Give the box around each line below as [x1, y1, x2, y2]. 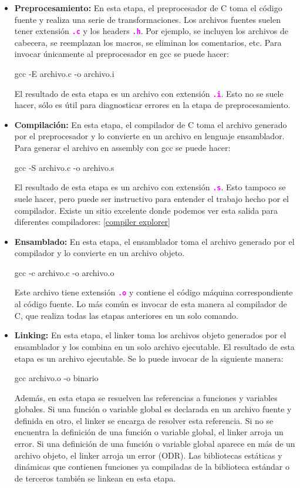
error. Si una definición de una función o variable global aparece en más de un [14, 437, 295, 450]
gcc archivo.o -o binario [14, 372, 99, 384]
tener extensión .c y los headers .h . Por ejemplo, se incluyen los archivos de [14, 25, 288, 37]
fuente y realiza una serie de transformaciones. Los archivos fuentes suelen [14, 13, 281, 25]
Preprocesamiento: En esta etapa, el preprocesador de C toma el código [14, 2, 282, 14]
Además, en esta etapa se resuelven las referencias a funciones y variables [14, 391, 278, 403]
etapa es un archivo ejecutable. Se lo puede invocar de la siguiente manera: [14, 352, 284, 364]
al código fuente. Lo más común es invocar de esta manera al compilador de [14, 298, 287, 310]
